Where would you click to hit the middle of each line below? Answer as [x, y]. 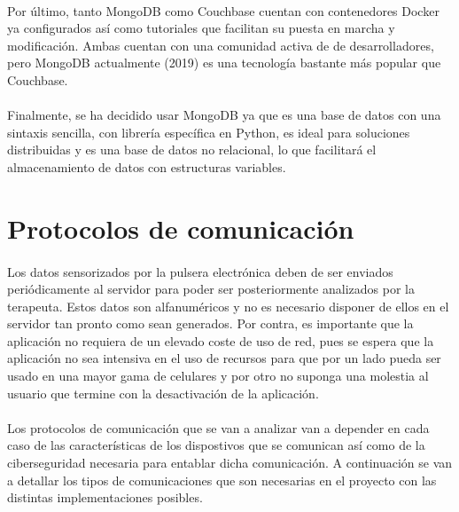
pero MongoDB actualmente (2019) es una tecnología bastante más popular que [224, 63]
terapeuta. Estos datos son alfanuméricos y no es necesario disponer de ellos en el [228, 306]
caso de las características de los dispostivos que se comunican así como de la [216, 445]
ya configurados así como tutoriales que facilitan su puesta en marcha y [201, 28]
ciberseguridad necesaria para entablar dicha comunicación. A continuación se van [230, 463]
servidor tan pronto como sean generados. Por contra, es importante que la [210, 323]
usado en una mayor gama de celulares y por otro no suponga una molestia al [218, 376]
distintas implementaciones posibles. [105, 497]
